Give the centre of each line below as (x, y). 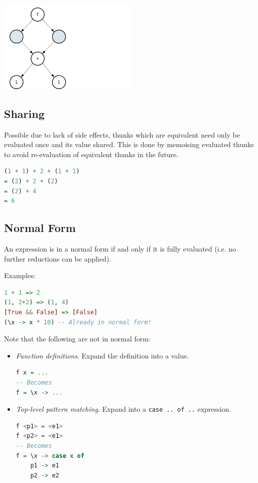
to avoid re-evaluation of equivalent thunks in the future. (91, 154)
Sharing (24, 113)
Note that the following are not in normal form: (77, 339)
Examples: (20, 275)
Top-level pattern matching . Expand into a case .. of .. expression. (123, 409)
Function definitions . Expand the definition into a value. (102, 355)
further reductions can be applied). (58, 258)
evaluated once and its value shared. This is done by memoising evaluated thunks (129, 144)
